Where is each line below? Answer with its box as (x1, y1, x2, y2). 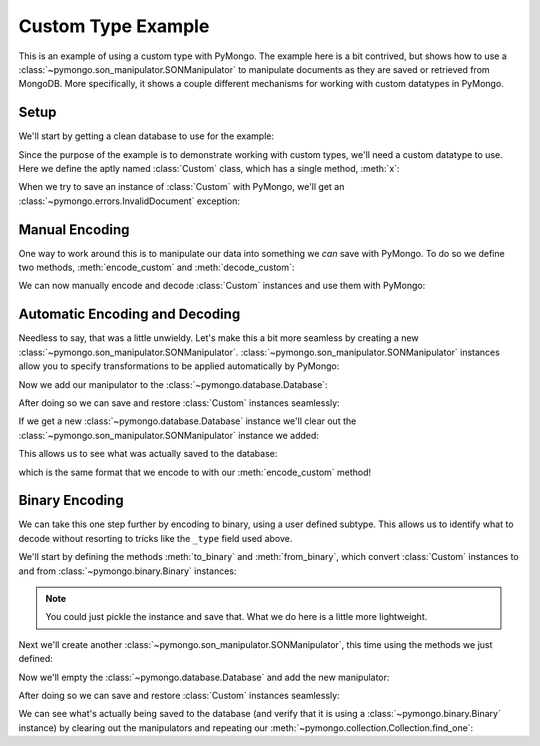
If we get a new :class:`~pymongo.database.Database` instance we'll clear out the (18, 415, 357, 427)
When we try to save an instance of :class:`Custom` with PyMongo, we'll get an (18, 181, 345, 193)
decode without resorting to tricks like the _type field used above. (18, 532, 293, 544)
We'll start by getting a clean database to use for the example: (18, 130, 275, 142)
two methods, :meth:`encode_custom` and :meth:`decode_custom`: (18, 261, 295, 274)
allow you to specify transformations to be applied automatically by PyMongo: (18, 360, 340, 372)
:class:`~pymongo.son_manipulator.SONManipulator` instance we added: (18, 429, 320, 441)
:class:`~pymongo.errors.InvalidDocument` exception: (18, 195, 240, 207)
